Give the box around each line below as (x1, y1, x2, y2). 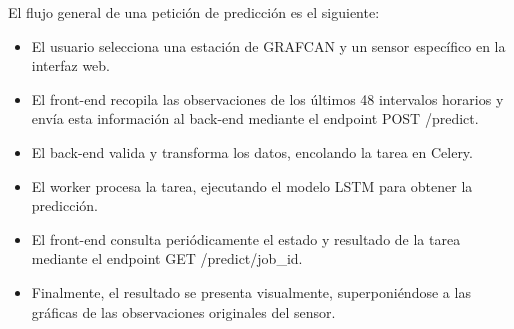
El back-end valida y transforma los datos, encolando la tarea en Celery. (31, 141, 473, 162)
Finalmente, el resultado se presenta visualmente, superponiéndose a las (31, 281, 471, 302)
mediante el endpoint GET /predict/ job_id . (31, 248, 303, 269)
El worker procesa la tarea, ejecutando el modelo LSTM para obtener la (31, 175, 473, 196)
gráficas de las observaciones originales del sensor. (31, 301, 336, 322)
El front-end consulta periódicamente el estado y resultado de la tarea (31, 228, 461, 249)
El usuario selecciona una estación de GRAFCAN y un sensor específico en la (31, 35, 506, 56)
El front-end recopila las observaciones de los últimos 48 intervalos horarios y (31, 88, 504, 109)
